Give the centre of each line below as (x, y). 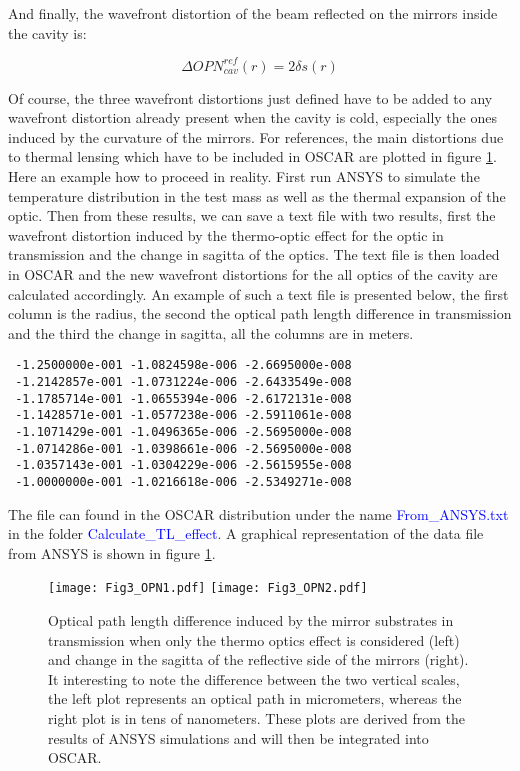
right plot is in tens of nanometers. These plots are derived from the (257, 718)
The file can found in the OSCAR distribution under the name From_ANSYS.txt (258, 513)
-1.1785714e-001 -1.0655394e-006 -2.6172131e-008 (183, 398)
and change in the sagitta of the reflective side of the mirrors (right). (258, 659)
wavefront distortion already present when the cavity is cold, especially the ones (252, 117)
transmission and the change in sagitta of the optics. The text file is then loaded (254, 254)
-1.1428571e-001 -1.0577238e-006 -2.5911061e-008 (183, 415)
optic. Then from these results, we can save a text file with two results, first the (252, 215)
